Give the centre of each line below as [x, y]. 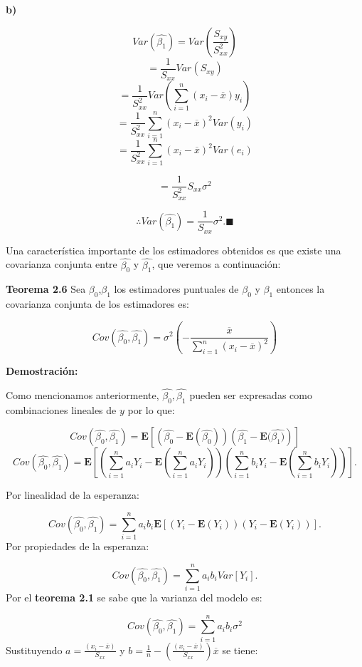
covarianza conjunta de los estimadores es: [97, 304]
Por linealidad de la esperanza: [73, 495]
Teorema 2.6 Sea [46, 289]
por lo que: [151, 409]
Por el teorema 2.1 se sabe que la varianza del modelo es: [134, 597]
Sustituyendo [34, 650]
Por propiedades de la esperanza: [78, 546]
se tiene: [240, 650]
